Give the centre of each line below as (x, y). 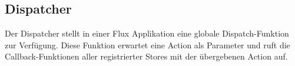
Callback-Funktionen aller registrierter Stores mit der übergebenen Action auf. (146, 56)
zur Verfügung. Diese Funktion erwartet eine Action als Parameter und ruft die (147, 44)
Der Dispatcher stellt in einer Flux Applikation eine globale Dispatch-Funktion (147, 33)
